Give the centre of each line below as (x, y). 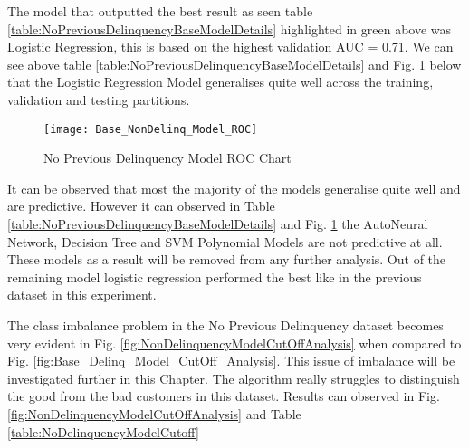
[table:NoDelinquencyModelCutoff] (103, 431)
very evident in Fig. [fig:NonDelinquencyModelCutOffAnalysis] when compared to (234, 343)
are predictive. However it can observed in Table (141, 206)
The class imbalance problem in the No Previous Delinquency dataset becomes (225, 324)
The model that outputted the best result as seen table (160, 11)
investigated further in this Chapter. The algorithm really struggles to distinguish (234, 378)
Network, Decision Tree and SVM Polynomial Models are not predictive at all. (225, 241)
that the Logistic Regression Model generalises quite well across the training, (220, 82)
